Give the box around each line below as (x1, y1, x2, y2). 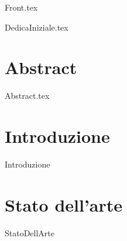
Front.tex (5, 1, 38, 13)
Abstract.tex (5, 89, 50, 102)
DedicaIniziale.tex (5, 21, 68, 33)
